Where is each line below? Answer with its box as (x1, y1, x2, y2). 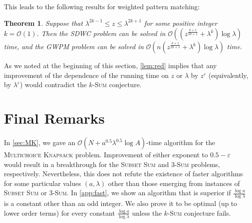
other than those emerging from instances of (108, 178, 240, 188)
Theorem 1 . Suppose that (4, 18, 83, 28)
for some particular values (4, 178, 81, 188)
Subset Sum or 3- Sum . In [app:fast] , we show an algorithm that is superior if (4, 187, 231, 198)
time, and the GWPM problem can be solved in (4, 41, 144, 52)
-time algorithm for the (146, 137, 215, 148)
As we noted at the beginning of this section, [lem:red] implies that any (4, 60, 217, 71)
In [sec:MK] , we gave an (4, 137, 76, 148)
